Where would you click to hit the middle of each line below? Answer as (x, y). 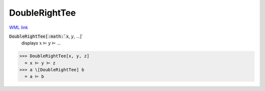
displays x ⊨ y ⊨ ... (41, 43)
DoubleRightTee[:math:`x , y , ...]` (46, 36)
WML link (19, 27)
